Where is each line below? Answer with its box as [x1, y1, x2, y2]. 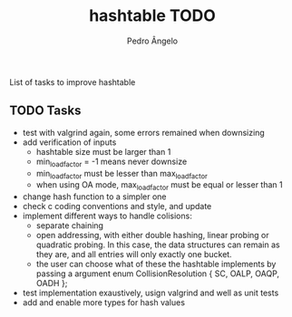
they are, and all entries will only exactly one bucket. [35, 249, 233, 260]
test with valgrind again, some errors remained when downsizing [22, 127, 265, 138]
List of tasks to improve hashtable [9, 76, 136, 87]
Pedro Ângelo [126, 35, 179, 46]
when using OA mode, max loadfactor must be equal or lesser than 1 [35, 179, 283, 193]
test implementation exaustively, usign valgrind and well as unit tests [22, 287, 279, 299]
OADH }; [35, 278, 68, 289]
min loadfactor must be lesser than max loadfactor [35, 168, 209, 181]
